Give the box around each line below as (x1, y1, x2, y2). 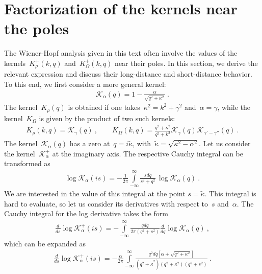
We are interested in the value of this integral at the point (4, 188, 186, 199)
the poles (4, 18, 69, 39)
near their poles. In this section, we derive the (115, 57, 258, 68)
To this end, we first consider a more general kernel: (4, 78, 166, 89)
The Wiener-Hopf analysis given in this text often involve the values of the (4, 48, 238, 58)
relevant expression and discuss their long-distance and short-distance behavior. (4, 68, 252, 79)
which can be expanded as (4, 238, 86, 249)
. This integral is (204, 188, 256, 199)
